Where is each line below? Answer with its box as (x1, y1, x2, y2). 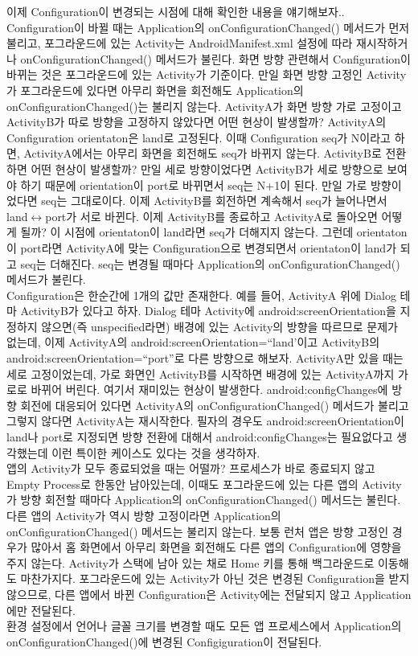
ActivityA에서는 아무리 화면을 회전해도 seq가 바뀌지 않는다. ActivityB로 (23, 145, 382, 162)
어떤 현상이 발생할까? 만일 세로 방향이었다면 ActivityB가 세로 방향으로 (31, 160, 383, 177)
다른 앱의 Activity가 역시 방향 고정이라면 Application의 (6, 507, 281, 523)
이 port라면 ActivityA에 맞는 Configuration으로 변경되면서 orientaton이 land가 (6, 239, 397, 256)
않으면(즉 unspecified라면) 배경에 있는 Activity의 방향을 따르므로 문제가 (41, 318, 398, 334)
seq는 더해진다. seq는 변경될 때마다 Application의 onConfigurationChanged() (20, 255, 400, 272)
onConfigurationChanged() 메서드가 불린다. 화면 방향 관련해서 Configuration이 (20, 50, 411, 67)
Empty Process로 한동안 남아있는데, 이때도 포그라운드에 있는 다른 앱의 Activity (6, 475, 402, 492)
